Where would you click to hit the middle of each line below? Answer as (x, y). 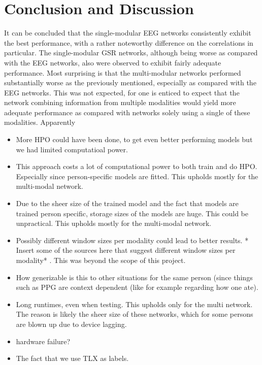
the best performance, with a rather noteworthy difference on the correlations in (129, 42)
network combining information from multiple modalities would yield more (120, 102)
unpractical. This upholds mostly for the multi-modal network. (114, 223)
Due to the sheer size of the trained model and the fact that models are (127, 203)
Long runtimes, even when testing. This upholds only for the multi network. (134, 304)
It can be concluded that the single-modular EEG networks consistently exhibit (128, 33)
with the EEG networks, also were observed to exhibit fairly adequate (113, 62)
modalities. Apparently (40, 122)
